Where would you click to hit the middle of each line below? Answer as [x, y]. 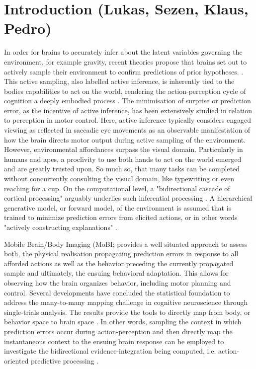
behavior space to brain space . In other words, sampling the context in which [123, 322]
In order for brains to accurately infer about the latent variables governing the [123, 52]
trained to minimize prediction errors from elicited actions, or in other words [121, 217]
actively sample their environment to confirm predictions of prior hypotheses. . [124, 71]
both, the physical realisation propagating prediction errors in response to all [121, 254]
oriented [16, 360]
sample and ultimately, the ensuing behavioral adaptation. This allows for [116, 273]
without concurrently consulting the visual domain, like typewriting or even [119, 179]
